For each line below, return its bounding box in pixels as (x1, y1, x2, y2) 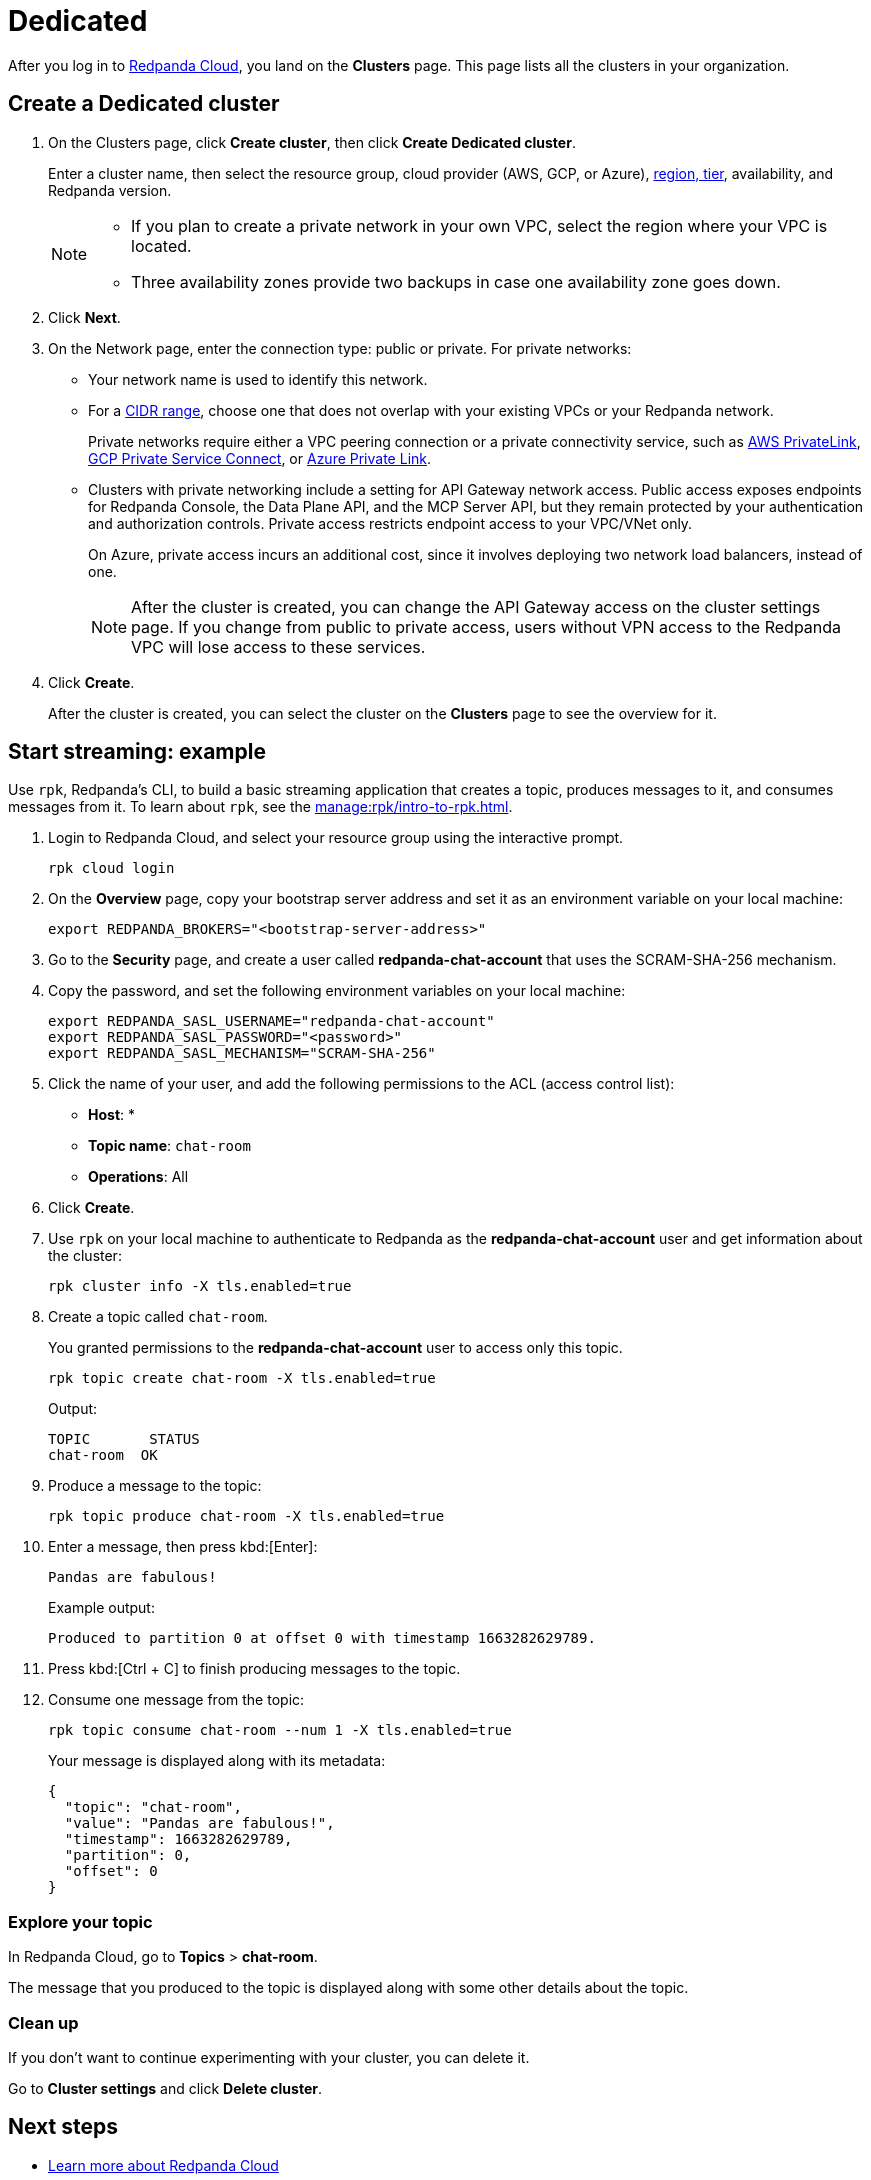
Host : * (88, 1106, 135, 1124)
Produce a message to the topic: (48, 1477, 262, 1495)
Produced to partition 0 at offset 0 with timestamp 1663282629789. (48, 1630, 596, 1647)
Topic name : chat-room (88, 1137, 251, 1155)
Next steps (8, 2114, 118, 2140)
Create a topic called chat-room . (48, 1308, 268, 1326)
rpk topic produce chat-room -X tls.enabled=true (48, 1508, 445, 1525)
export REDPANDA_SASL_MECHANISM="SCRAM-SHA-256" (48, 1045, 436, 1062)
